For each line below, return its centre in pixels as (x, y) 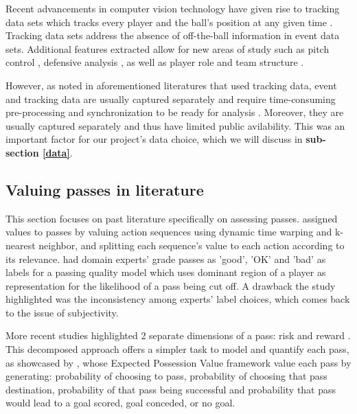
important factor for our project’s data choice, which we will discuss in (154, 139)
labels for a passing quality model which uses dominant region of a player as (166, 272)
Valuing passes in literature (105, 189)
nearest (21, 245)
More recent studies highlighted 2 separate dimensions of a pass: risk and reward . (178, 335)
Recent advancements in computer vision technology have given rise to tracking (173, 8)
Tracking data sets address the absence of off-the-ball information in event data (173, 35)
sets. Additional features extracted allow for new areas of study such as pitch (168, 48)
